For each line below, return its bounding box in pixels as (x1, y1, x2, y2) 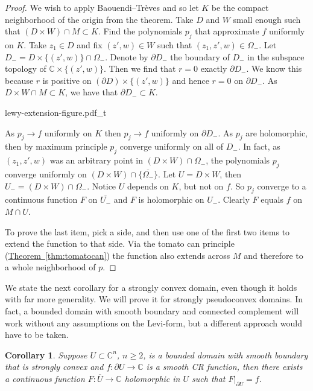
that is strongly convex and (5, 360, 104, 373)
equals (261, 193, 283, 206)
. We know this (246, 62, 302, 75)
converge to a (257, 179, 306, 192)
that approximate (195, 25, 259, 37)
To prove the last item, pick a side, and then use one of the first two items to (5, 225, 290, 238)
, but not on (179, 179, 224, 192)
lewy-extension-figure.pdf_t (5, 106, 107, 118)
